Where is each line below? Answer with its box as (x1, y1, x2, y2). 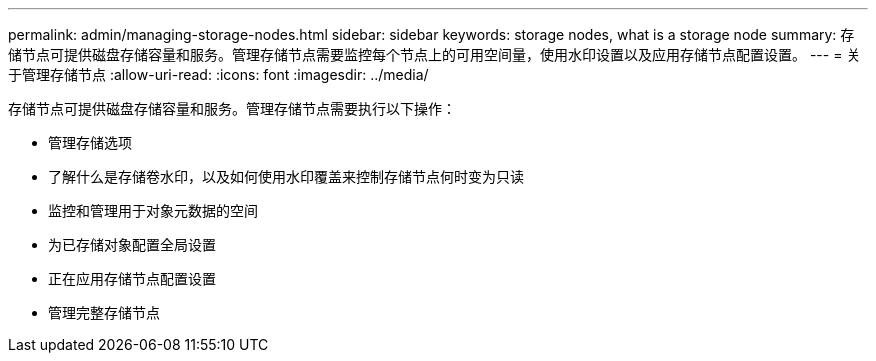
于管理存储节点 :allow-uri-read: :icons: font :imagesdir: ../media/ (8, 66, 429, 83)
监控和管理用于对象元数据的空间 (48, 202, 258, 219)
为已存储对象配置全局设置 (48, 236, 216, 253)
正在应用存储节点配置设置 (48, 270, 216, 287)
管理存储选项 (48, 134, 132, 151)
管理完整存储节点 (48, 304, 160, 321)
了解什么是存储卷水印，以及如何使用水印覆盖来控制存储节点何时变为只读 (48, 168, 524, 185)
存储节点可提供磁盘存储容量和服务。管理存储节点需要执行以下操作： (8, 100, 456, 117)
